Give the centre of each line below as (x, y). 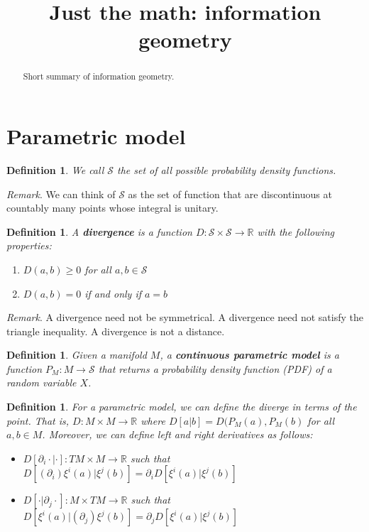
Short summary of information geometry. (99, 76)
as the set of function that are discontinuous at (230, 194)
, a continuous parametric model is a (249, 355)
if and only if (113, 293)
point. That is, (38, 420)
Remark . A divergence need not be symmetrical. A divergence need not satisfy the (185, 317)
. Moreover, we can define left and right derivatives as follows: (177, 434)
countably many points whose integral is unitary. (112, 208)
